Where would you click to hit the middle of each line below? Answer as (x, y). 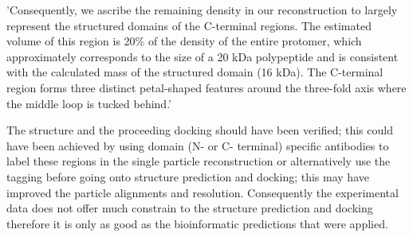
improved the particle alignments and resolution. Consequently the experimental (203, 192)
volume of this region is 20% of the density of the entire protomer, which (184, 41)
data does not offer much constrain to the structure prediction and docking (190, 208)
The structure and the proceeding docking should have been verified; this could (200, 130)
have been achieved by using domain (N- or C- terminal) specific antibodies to (198, 145)
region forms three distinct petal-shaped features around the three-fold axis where (206, 87)
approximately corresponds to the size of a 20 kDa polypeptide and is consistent (203, 56)
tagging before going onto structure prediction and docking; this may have (188, 176)
